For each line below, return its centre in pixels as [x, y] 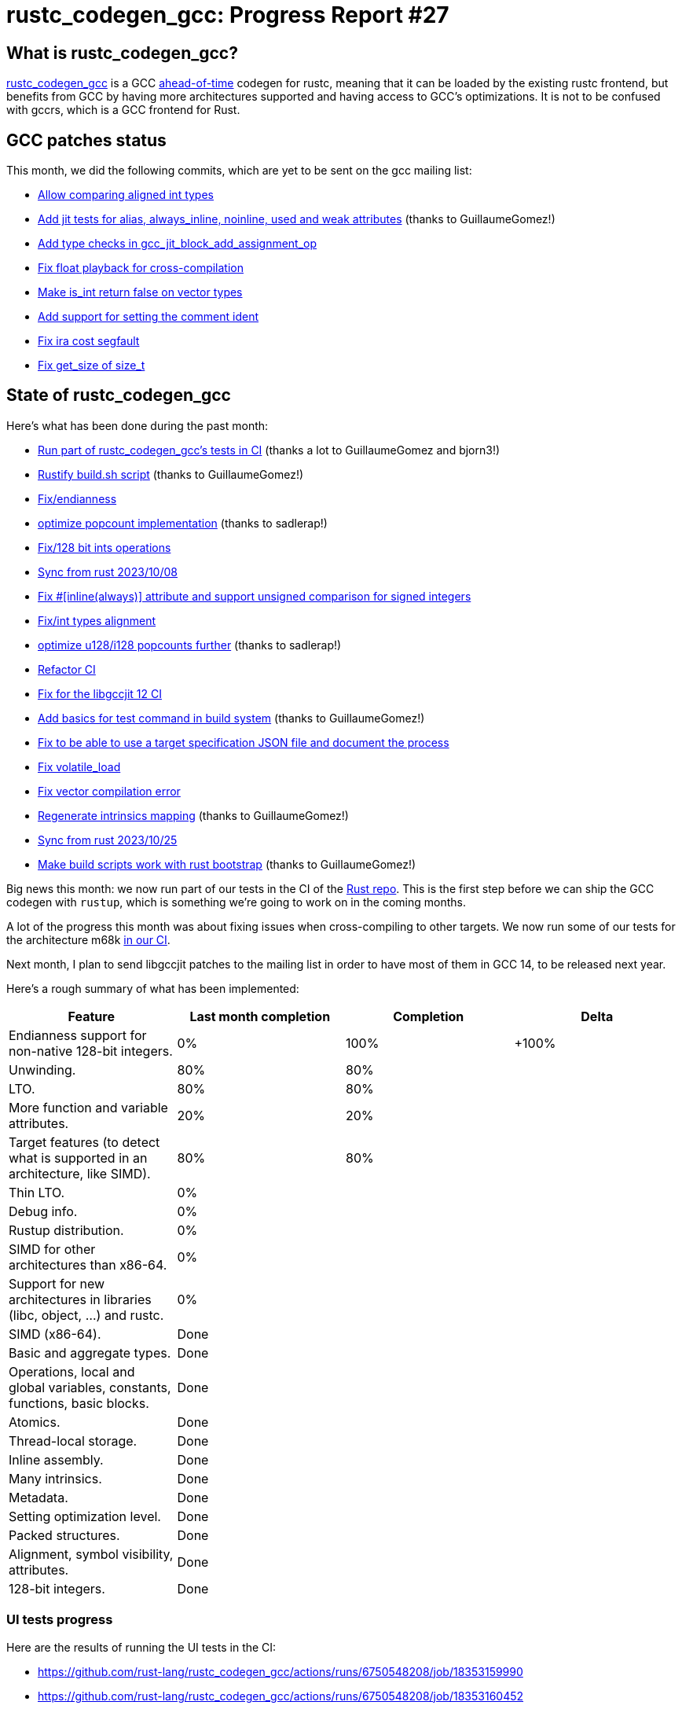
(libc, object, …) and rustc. [86, 1315]
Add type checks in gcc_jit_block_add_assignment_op [178, 244]
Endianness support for [78, 1035]
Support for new [57, 1283]
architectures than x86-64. [88, 1264]
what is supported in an [78, 1158]
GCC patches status [86, 140]
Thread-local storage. [73, 1441]
